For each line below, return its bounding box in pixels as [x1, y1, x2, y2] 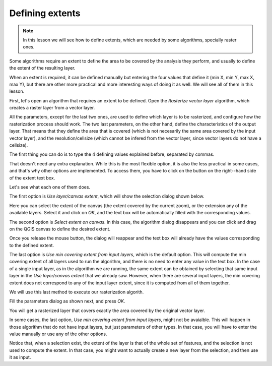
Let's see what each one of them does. [9, 184, 91, 190]
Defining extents [9, 8, 81, 19]
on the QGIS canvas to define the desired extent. [9, 226, 111, 232]
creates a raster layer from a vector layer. [9, 105, 95, 111]
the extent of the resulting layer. [9, 65, 76, 71]
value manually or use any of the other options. [9, 331, 107, 337]
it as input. [9, 354, 31, 360]
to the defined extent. [9, 242, 54, 248]
